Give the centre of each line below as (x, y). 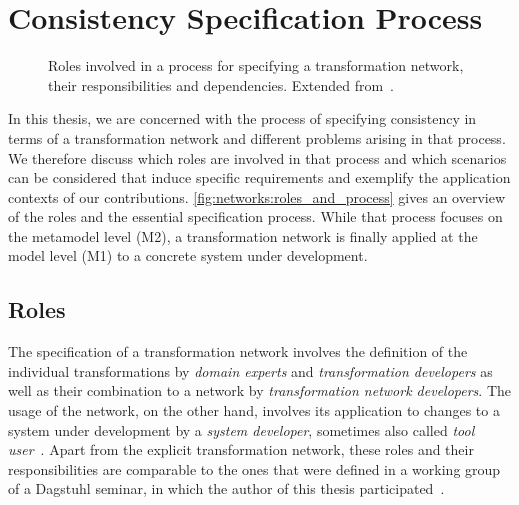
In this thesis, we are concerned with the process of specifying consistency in (242, 118)
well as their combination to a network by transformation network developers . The (260, 390)
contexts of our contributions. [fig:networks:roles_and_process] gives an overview (257, 196)
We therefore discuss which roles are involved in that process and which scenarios (257, 157)
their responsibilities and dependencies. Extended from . (221, 84)
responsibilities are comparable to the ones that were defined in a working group (254, 468)
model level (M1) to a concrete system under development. (188, 255)
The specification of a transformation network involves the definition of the (238, 351)
